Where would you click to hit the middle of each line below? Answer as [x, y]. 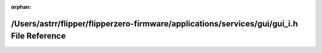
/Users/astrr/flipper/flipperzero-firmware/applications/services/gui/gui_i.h [154, 24]
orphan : [21, 7]
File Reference [38, 36]
